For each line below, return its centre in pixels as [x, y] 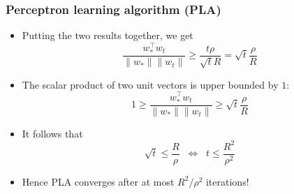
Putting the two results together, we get [108, 35]
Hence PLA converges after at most [98, 181]
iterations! [227, 181]
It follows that [52, 133]
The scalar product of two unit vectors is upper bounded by [150, 84]
